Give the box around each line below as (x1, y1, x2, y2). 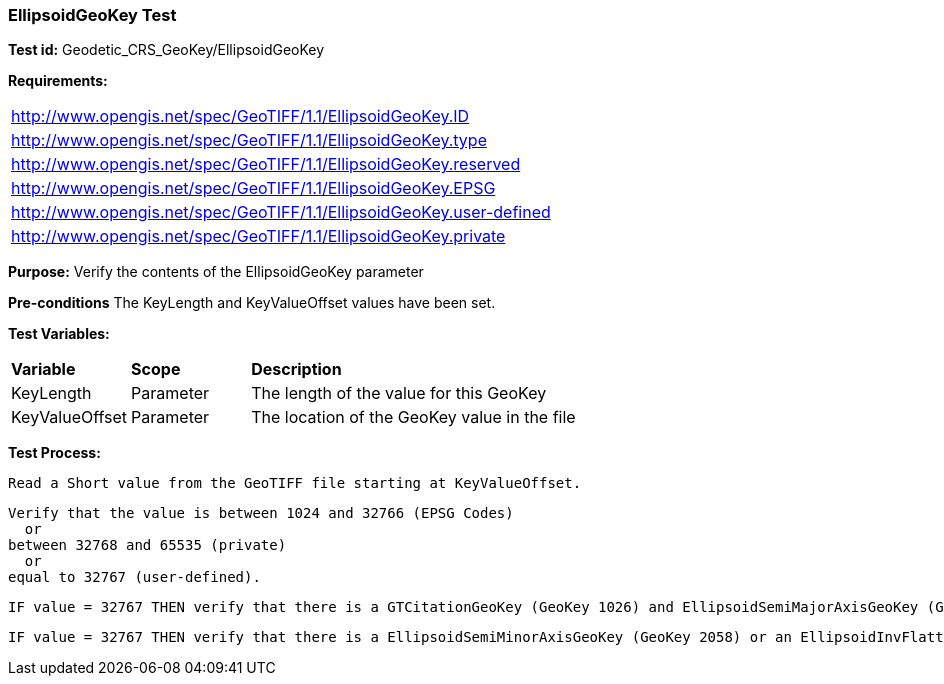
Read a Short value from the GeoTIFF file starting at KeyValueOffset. (8, 475, 582, 492)
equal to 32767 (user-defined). (8, 569, 261, 586)
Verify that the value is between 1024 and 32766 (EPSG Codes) (8, 505, 514, 522)
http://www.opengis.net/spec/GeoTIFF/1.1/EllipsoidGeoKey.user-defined (11, 202, 551, 223)
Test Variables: (8, 325, 110, 343)
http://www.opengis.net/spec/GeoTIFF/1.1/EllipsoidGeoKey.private (11, 226, 506, 247)
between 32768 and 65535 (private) (8, 537, 287, 554)
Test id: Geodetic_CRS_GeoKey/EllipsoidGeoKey (8, 41, 325, 59)
